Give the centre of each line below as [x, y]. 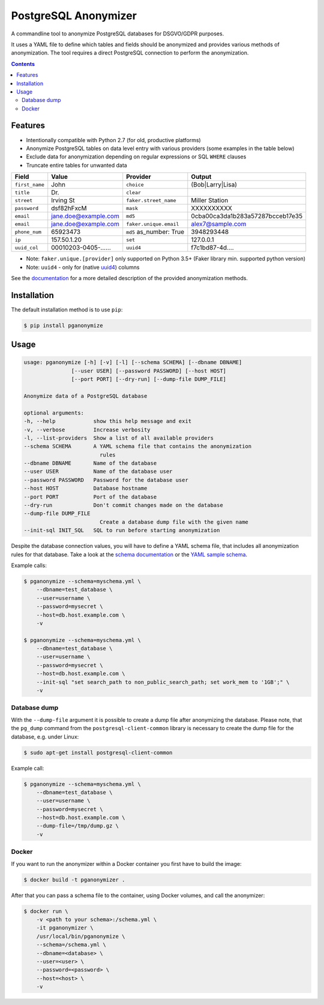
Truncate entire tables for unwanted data [76, 165]
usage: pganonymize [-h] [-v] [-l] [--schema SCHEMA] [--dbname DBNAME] [133, 362]
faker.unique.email [153, 224]
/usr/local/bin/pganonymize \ [81, 936]
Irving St [63, 200]
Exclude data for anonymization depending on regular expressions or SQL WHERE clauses [136, 157]
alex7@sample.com [219, 224]
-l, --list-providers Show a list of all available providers [119, 438]
